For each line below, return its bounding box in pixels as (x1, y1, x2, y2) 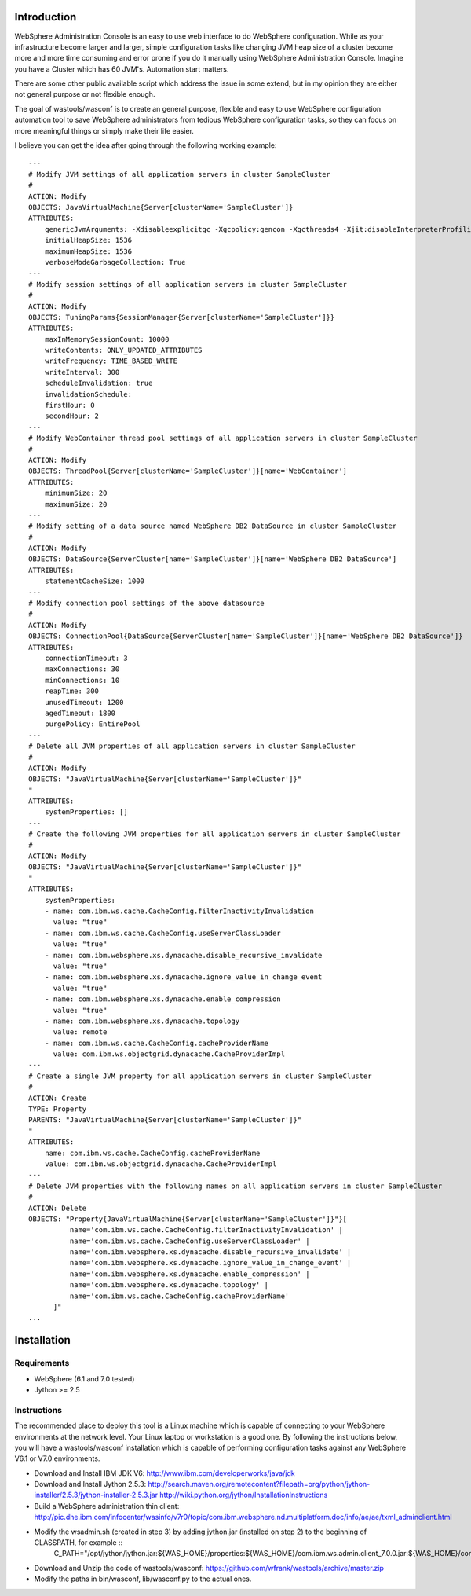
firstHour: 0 (44, 401, 95, 410)
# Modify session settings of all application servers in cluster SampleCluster (28, 280, 348, 288)
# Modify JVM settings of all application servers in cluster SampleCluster (28, 170, 331, 178)
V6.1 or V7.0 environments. (14, 1454, 100, 1463)
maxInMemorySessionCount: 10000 (44, 335, 170, 343)
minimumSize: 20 (44, 489, 108, 498)
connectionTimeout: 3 (44, 654, 129, 662)
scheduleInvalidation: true (44, 379, 153, 388)
